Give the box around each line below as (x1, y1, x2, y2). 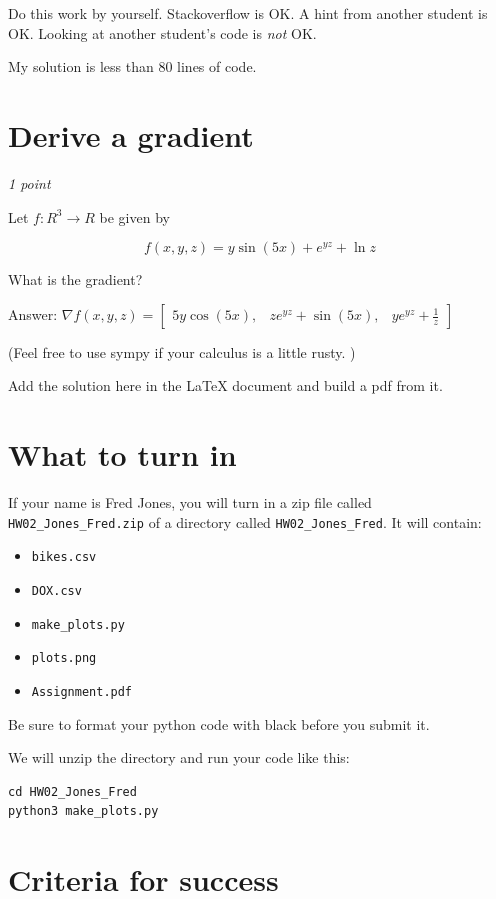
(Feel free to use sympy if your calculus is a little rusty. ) (8, 341, 356, 362)
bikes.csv (31, 550, 97, 565)
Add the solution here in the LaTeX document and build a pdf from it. (8, 375, 443, 396)
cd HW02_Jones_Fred (8, 784, 137, 799)
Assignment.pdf (31, 684, 133, 699)
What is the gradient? (8, 269, 143, 290)
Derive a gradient (8, 114, 254, 155)
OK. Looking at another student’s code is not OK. (8, 22, 317, 43)
